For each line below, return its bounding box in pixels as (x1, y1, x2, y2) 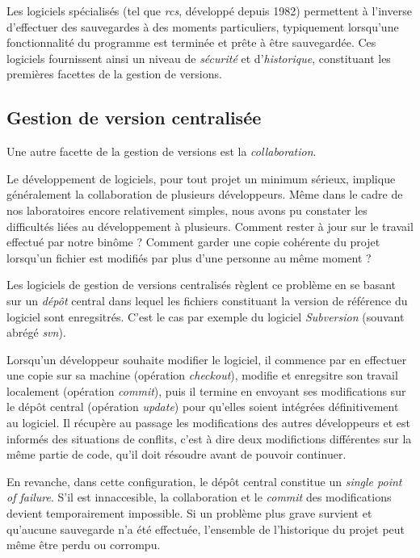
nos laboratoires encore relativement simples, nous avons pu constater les (6, 201, 367, 218)
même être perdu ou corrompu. (6, 536, 161, 553)
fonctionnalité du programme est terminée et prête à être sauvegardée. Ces (6, 34, 376, 51)
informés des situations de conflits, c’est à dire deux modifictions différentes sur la (6, 430, 412, 447)
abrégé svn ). (6, 324, 66, 341)
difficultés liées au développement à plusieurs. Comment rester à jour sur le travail (6, 217, 414, 234)
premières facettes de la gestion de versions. (6, 65, 222, 82)
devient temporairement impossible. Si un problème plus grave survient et (6, 505, 372, 522)
